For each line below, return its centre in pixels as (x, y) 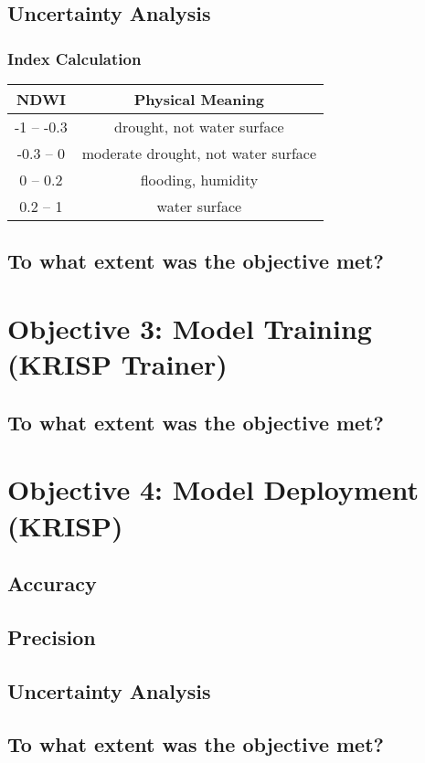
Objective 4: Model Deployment (213, 489)
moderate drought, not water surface (199, 153)
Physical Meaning (199, 99)
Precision (52, 636)
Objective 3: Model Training (190, 328)
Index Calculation (74, 58)
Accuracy (52, 583)
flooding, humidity (199, 180)
